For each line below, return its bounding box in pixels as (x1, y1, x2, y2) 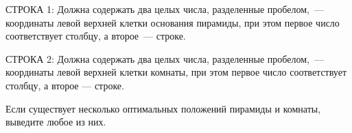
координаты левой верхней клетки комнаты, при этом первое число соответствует (5, 65, 347, 79)
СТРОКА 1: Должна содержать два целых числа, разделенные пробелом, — (5, 2, 324, 16)
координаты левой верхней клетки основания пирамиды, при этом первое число (5, 15, 340, 29)
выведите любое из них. (5, 115, 106, 129)
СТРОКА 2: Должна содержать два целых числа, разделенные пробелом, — (5, 51, 324, 65)
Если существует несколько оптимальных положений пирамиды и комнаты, (5, 101, 321, 115)
